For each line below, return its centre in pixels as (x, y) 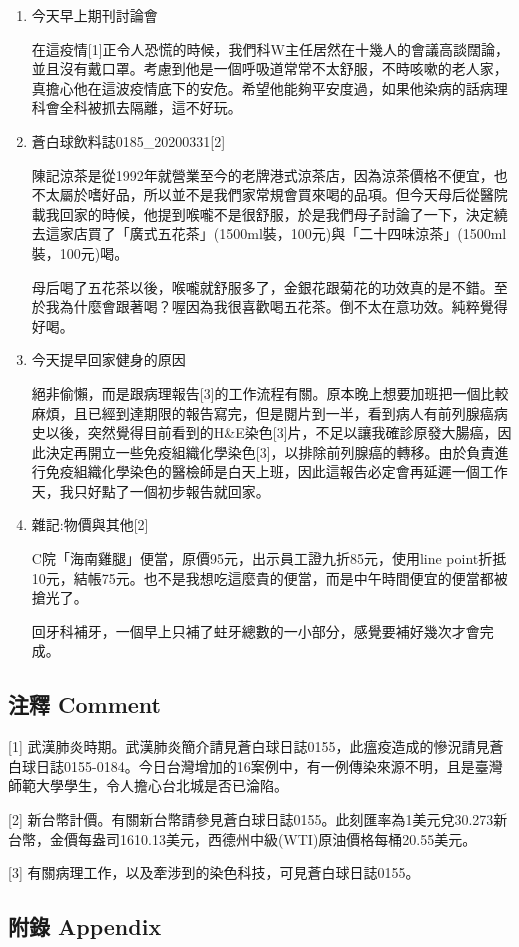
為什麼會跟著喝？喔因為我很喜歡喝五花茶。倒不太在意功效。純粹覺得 (283, 306)
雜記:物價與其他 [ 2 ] (90, 524)
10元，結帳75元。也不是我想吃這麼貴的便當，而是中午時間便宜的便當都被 (269, 577)
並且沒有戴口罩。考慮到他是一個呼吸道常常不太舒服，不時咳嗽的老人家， (269, 68)
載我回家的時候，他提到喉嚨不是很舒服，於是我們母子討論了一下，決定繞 (269, 213)
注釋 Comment (85, 704)
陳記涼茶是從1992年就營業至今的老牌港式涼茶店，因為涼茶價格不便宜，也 (269, 174)
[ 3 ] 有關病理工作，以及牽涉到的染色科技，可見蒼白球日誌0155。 (214, 872)
